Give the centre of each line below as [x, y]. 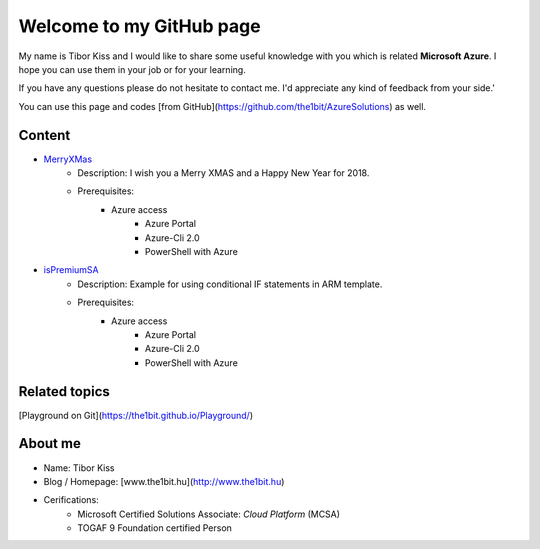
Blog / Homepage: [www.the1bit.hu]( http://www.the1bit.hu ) [164, 481]
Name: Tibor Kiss [79, 467]
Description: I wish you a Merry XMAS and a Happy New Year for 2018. [223, 173]
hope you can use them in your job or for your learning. [132, 69]
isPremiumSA [71, 270]
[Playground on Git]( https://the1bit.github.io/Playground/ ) [136, 415]
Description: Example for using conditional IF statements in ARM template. [230, 284]
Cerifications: [71, 500]
